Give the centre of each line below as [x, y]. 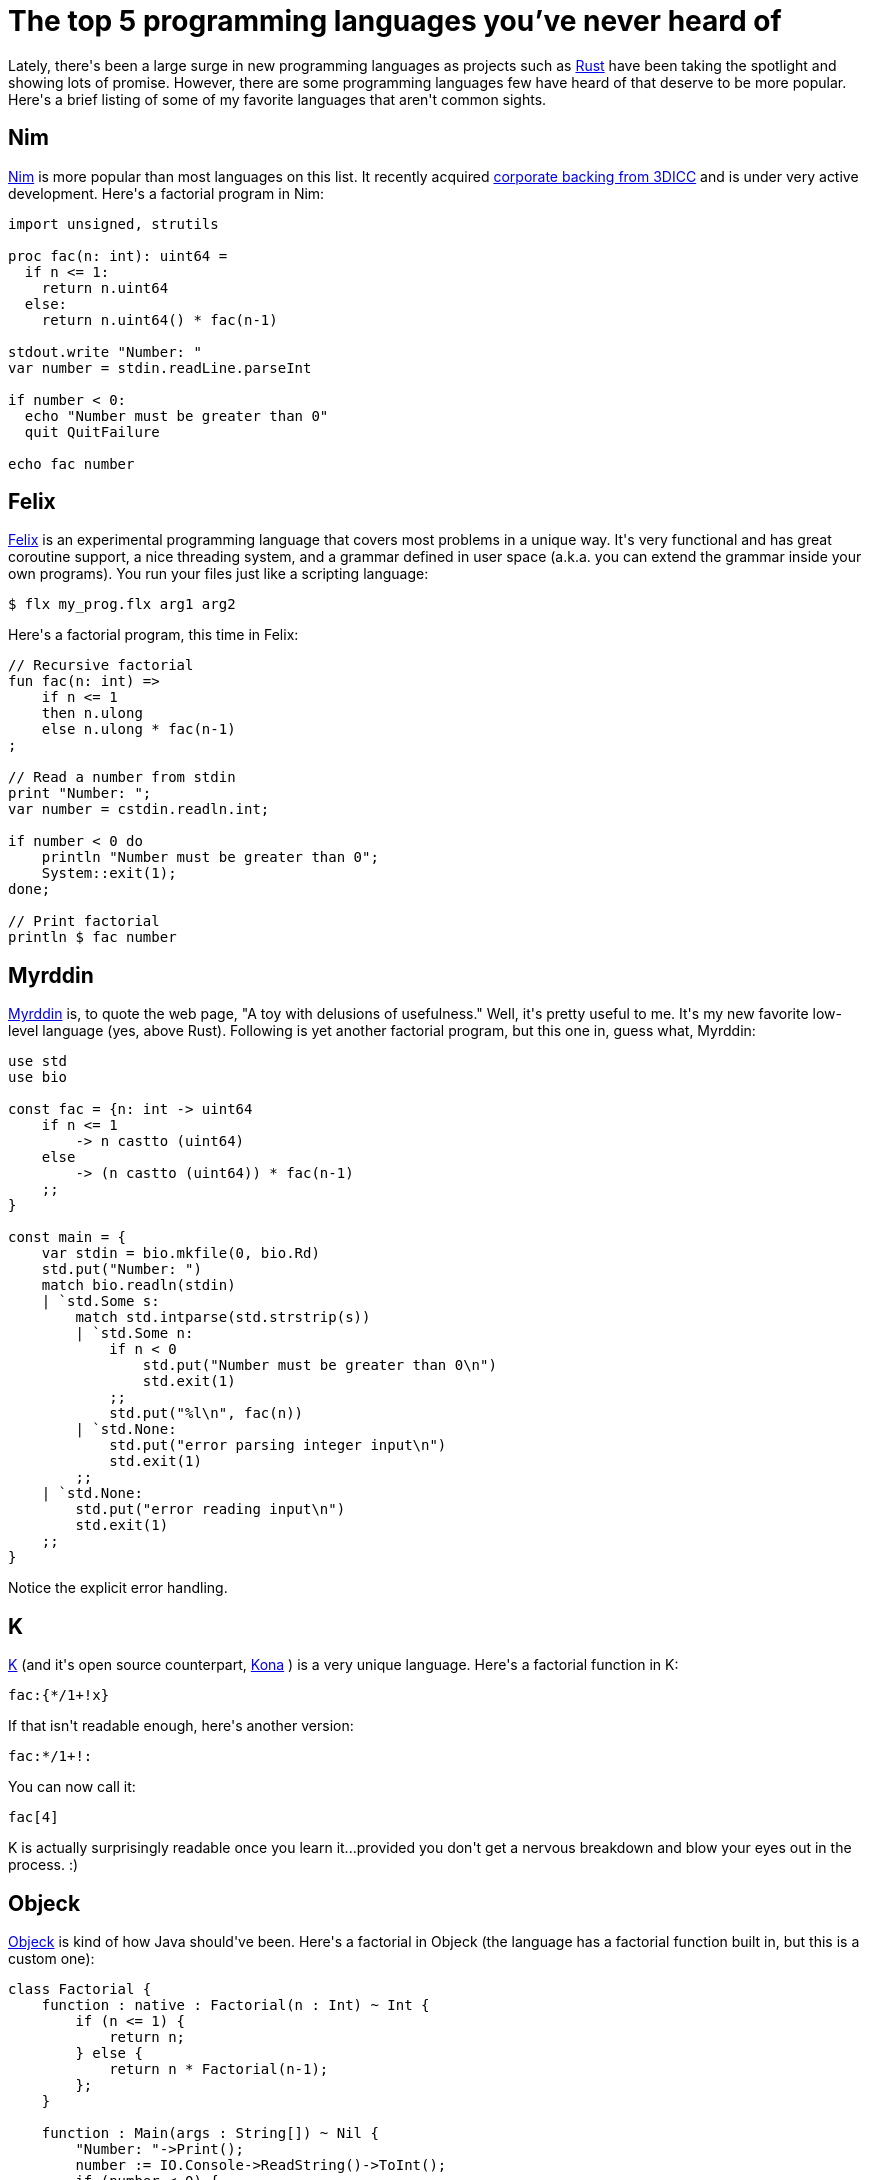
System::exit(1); [109, 873]
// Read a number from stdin [122, 777]
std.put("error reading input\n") [210, 1509]
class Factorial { [80, 1988]
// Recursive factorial [101, 665]
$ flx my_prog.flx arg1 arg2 [122, 604]
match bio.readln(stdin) [138, 1285]
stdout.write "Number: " [105, 351]
